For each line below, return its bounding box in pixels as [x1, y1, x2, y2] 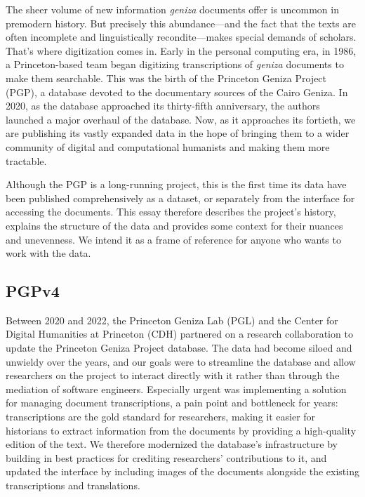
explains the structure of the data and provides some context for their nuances [6, 218, 343, 232]
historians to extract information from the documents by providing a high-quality [6, 423, 357, 437]
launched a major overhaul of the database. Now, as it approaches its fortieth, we [6, 112, 356, 126]
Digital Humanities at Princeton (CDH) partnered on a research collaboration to [6, 326, 353, 341]
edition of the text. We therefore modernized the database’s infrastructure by [6, 437, 338, 451]
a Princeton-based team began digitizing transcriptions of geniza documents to [6, 57, 344, 72]
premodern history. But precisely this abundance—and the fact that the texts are [6, 15, 356, 30]
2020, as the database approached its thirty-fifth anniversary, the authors [6, 98, 320, 113]
